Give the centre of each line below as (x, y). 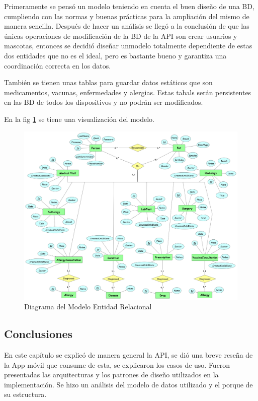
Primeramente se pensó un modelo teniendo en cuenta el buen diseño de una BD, (129, 6)
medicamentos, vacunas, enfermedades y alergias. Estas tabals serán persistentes (128, 92)
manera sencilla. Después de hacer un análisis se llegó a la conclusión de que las (127, 26)
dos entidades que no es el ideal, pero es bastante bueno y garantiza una (115, 55)
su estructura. (25, 394)
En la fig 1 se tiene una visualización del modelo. (79, 119)
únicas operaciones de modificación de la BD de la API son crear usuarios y (121, 36)
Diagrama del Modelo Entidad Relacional (88, 307)
